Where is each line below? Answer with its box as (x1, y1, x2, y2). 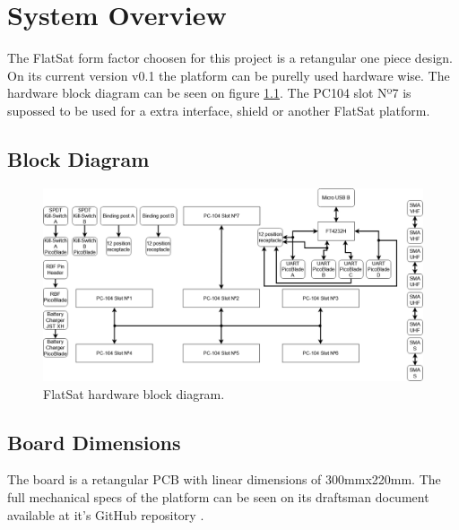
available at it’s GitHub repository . (7, 505, 204, 524)
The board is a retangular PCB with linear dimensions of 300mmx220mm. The (7, 470, 441, 489)
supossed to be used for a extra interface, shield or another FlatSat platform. (7, 100, 430, 119)
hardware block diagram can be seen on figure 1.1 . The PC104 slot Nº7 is (7, 83, 411, 102)
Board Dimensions (7, 428, 181, 456)
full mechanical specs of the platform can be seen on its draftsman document (7, 488, 429, 506)
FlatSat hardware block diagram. (43, 384, 225, 403)
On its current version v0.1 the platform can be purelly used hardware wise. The (7, 65, 450, 84)
